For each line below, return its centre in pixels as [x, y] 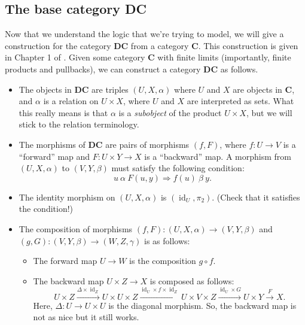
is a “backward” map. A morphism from [218, 156]
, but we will [269, 112]
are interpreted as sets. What [240, 101]
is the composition [163, 261]
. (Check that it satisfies [256, 197]
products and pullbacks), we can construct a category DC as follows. [132, 69]
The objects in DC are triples [74, 89]
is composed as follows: [192, 280]
